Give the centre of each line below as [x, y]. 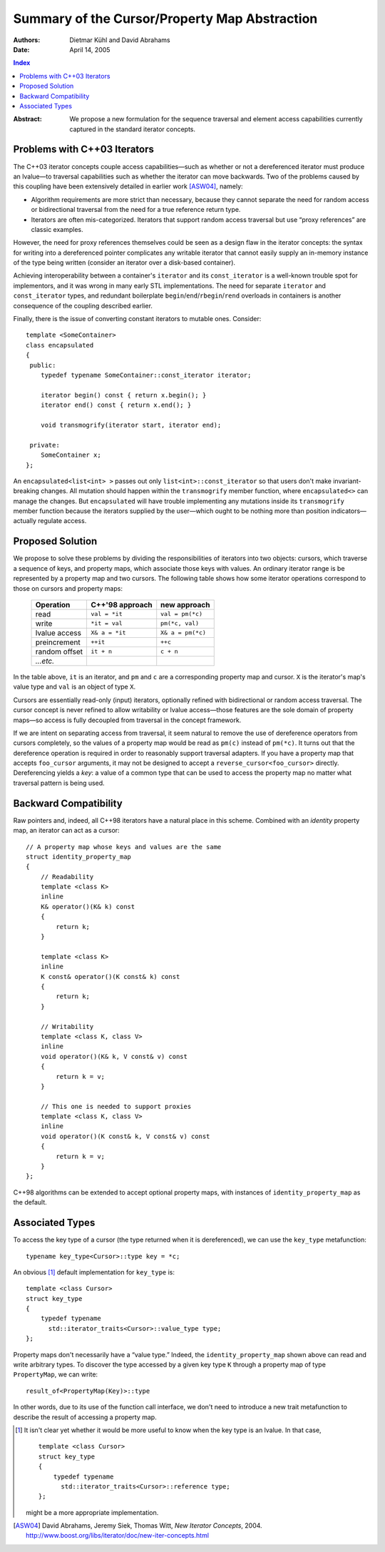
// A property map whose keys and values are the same [124, 847]
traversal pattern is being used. [59, 783]
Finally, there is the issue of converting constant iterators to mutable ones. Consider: [137, 319]
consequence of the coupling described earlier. [83, 305]
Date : [21, 49]
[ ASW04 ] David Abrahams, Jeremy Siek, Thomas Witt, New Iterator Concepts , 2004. [138, 1526]
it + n [101, 652]
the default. [30, 1202]
